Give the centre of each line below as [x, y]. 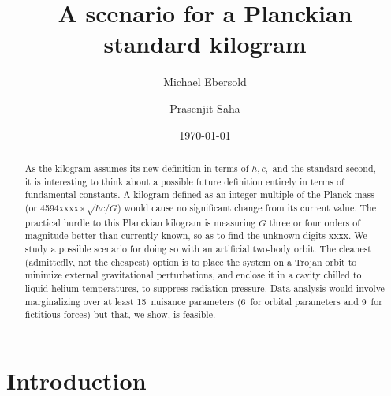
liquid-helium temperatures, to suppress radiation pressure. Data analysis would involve [205, 288]
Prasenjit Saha [205, 108]
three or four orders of [315, 222]
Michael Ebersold [205, 82]
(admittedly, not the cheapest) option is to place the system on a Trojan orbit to [191, 262]
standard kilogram [205, 44]
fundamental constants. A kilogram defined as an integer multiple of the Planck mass [199, 194]
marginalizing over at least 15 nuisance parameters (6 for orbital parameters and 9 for [203, 301]
